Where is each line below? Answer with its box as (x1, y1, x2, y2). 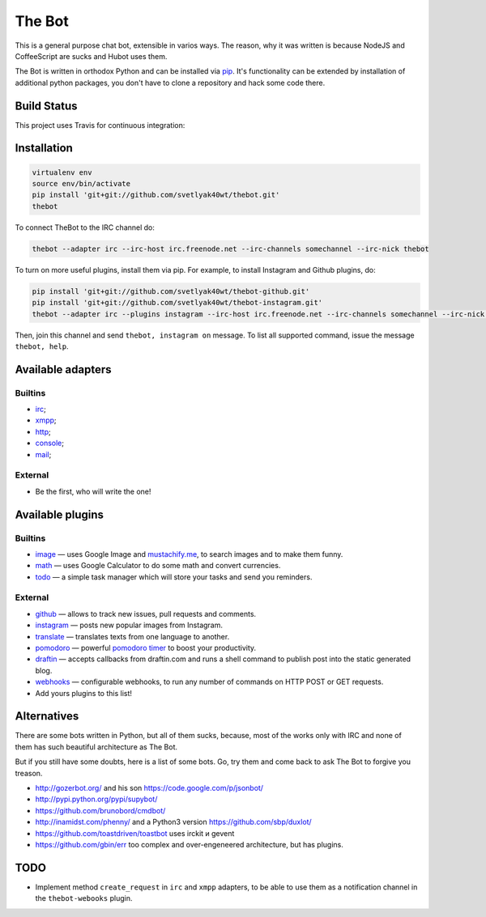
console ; (35, 438, 65, 448)
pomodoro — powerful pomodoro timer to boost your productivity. (35, 643, 257, 652)
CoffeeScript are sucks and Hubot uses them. (15, 51, 168, 61)
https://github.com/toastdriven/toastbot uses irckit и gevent (35, 828, 235, 838)
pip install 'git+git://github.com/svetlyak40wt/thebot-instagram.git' (32, 298, 323, 308)
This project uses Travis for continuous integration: (15, 120, 185, 129)
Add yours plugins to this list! (35, 688, 133, 698)
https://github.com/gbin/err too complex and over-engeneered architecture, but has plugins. (35, 839, 343, 849)
